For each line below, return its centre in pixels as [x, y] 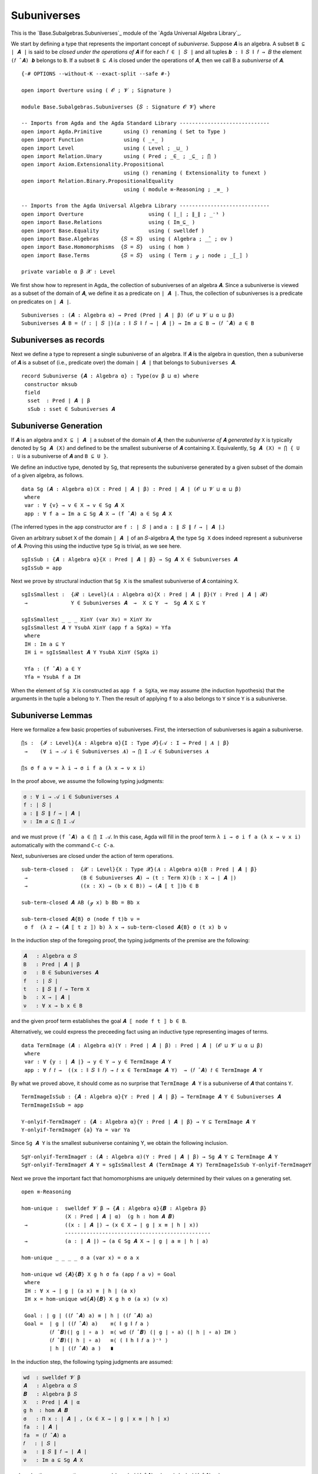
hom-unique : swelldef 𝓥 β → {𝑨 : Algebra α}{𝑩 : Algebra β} [114, 1208]
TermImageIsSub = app [52, 1105]
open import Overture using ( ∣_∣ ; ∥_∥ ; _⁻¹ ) [123, 214]
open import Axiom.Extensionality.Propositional [93, 164]
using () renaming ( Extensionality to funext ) [195, 173]
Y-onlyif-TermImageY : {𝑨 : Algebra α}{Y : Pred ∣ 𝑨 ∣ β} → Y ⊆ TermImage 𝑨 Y [139, 1121]
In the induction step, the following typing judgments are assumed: [92, 1361]
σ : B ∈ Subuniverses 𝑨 [61, 973]
